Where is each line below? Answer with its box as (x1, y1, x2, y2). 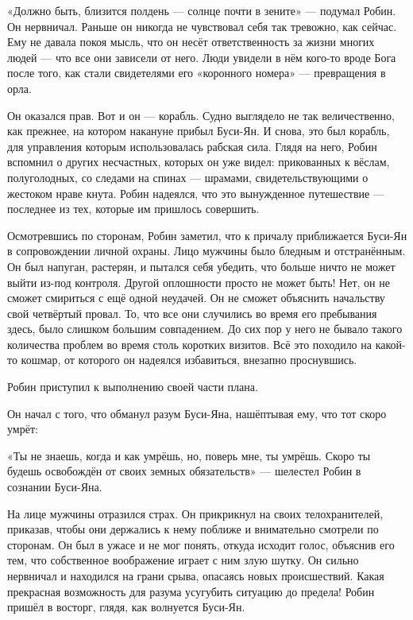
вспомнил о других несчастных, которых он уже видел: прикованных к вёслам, (7, 153, 390, 170)
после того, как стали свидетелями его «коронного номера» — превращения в (7, 64, 386, 81)
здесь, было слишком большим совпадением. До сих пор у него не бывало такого (7, 320, 403, 337)
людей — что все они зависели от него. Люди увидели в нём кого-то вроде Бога (7, 48, 396, 65)
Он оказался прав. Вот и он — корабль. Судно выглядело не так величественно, (7, 107, 395, 123)
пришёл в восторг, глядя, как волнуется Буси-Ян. (7, 599, 245, 615)
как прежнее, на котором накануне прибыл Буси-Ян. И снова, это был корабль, (7, 122, 390, 139)
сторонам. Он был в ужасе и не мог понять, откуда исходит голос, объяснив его (7, 536, 395, 552)
